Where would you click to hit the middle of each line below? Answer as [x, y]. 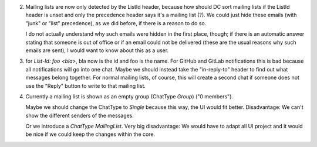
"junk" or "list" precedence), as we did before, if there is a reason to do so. [116, 23]
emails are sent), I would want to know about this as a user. [97, 50]
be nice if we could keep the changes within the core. [90, 134]
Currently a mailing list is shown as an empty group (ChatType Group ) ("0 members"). [129, 96]
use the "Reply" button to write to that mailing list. [86, 86]
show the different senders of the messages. [80, 115]
